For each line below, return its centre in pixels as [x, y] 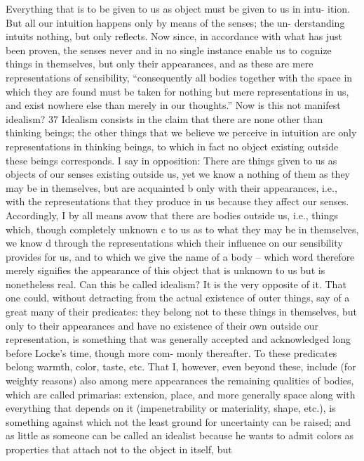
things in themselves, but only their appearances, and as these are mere [160, 64]
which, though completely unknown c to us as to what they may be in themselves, [182, 229]
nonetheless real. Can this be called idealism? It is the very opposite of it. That [176, 284]
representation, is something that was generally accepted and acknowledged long [178, 339]
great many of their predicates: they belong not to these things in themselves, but [181, 312]
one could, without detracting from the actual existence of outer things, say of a [178, 298]
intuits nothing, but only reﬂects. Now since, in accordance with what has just [174, 36]
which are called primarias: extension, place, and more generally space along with [181, 394]
